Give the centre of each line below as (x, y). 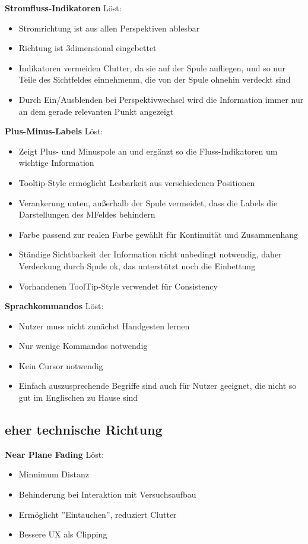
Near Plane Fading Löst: (55, 454)
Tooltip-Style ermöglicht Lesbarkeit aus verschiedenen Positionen (137, 182)
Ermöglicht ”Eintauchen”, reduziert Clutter (98, 514)
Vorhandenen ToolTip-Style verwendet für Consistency (118, 286)
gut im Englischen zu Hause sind (78, 397)
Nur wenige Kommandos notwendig (83, 346)
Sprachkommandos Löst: (54, 306)
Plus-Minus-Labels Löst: (54, 131)
